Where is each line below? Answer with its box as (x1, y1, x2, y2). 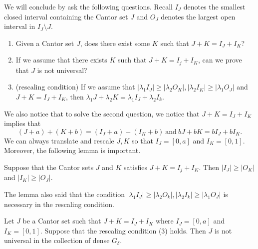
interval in (4, 21, 35, 31)
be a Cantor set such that (22, 215, 101, 226)
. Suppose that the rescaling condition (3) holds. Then (40, 225, 206, 235)
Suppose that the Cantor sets (4, 161, 94, 172)
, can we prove (198, 54, 242, 65)
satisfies (124, 161, 147, 172)
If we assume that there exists (15, 54, 107, 65)
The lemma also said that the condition (4, 189, 125, 199)
